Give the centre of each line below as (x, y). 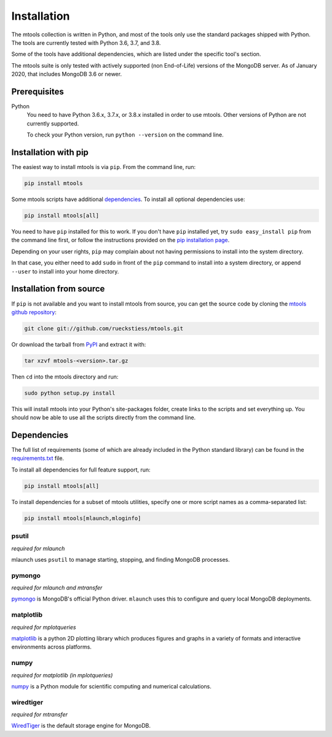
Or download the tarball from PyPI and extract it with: (79, 344)
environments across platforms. (52, 647)
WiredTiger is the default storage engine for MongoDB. (81, 726)
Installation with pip (50, 152)
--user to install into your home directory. (65, 271)
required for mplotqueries (44, 627)
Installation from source (58, 289)
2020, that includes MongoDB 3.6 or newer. (67, 74)
